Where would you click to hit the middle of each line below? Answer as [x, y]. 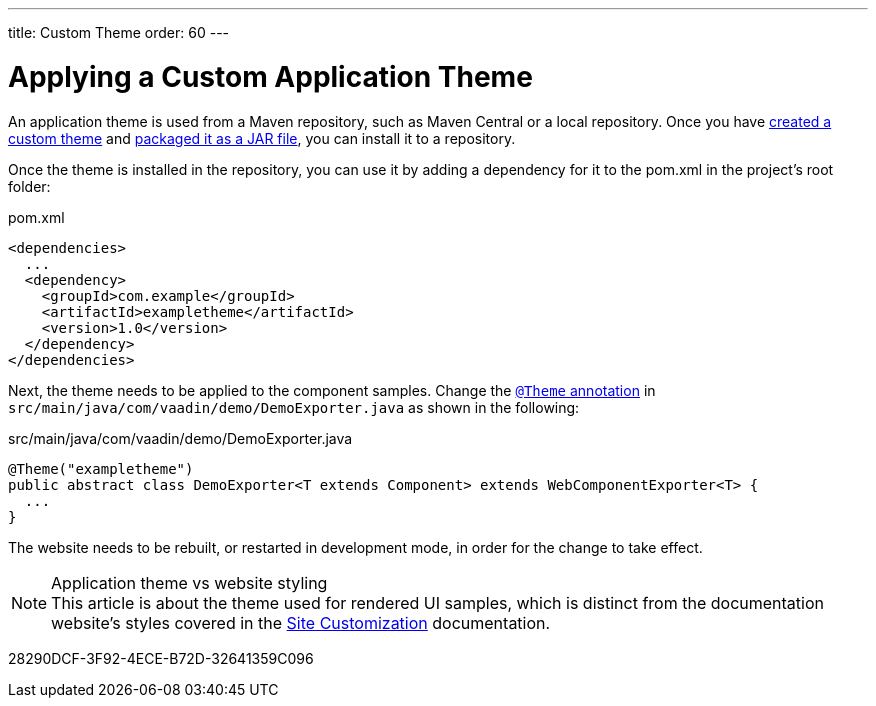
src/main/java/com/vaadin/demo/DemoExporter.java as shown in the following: [294, 407]
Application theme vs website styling [189, 582]
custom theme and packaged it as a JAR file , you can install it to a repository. [262, 138]
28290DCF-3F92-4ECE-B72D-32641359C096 [161, 658]
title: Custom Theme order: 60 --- [119, 32]
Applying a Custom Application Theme [270, 76]
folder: [29, 186]
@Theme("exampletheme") [101, 468]
